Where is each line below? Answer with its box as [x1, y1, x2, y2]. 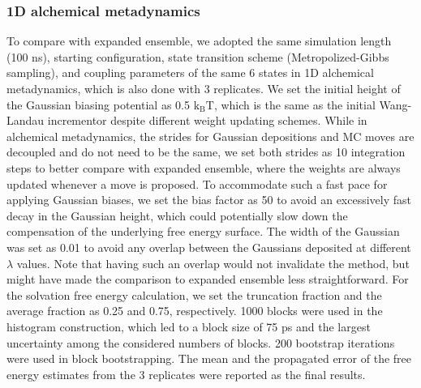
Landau [6, 112, 45, 129]
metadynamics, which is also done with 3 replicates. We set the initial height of [6, 80, 401, 96]
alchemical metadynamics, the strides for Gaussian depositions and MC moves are [6, 127, 415, 144]
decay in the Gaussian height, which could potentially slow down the [6, 207, 348, 224]
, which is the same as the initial [213, 96, 376, 113]
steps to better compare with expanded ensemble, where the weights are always [6, 159, 401, 176]
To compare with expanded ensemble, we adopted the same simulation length [6, 32, 392, 49]
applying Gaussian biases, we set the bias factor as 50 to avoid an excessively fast [6, 191, 412, 208]
